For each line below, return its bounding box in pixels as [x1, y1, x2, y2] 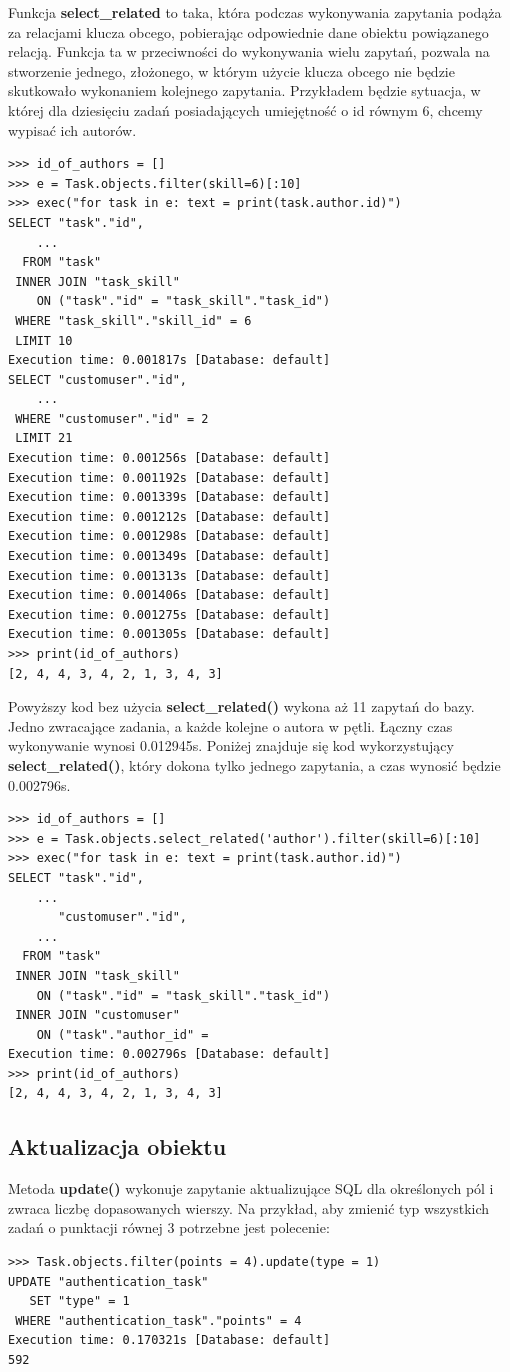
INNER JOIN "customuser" [15, 1008, 180, 1023]
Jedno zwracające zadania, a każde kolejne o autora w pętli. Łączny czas [8, 715, 453, 736]
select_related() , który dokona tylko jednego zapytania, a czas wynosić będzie [8, 754, 501, 775]
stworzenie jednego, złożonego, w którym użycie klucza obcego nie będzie [8, 60, 455, 81]
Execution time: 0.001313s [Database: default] [8, 568, 331, 583]
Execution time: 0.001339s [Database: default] [8, 490, 331, 505]
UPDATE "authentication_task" [8, 1274, 209, 1289]
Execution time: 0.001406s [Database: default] [8, 588, 331, 603]
